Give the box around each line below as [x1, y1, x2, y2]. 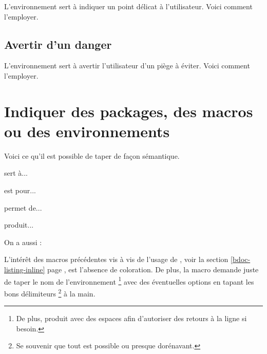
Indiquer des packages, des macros [4, 100, 253, 121]
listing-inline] [4, 264, 45, 275]
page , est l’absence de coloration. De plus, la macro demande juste [47, 264, 259, 275]
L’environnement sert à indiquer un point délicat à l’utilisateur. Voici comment [4, 1, 253, 11]
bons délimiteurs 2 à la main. [4, 286, 96, 299]
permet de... [4, 202, 42, 213]
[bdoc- [231, 254, 251, 265]
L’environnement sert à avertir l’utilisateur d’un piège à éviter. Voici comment [4, 60, 250, 71]
